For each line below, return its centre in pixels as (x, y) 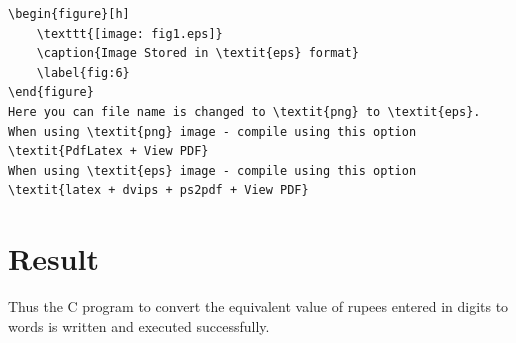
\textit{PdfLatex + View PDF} (108, 151)
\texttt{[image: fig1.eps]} (129, 33)
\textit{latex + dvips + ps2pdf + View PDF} (158, 190)
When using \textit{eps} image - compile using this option (212, 170)
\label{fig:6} (83, 72)
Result (53, 258)
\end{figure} (51, 92)
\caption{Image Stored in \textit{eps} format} (197, 53)
